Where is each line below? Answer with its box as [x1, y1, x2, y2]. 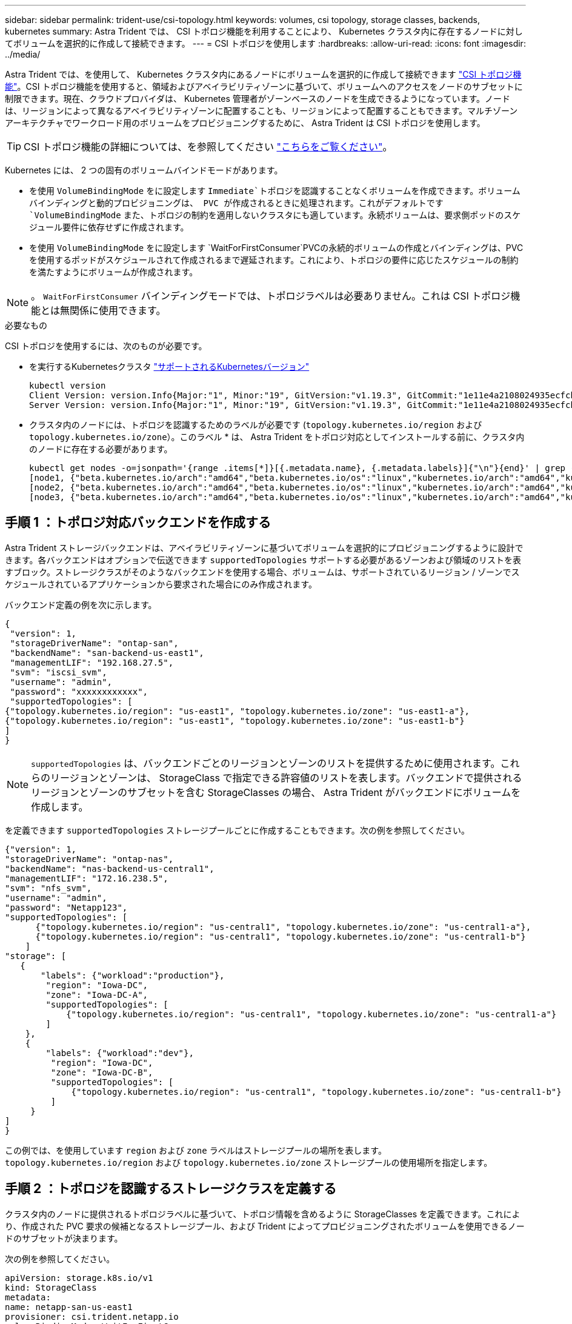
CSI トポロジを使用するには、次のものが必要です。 [5, 341, 207, 351]
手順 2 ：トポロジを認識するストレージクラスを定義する [5, 1181, 337, 1197]
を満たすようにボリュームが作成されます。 [29, 267, 198, 277]
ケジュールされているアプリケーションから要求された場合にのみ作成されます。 [5, 578, 317, 589]
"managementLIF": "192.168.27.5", [10, 657, 174, 667]
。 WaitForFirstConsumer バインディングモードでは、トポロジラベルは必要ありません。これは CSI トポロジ [31, 290, 511, 302]
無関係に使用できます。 [60, 304, 166, 316]
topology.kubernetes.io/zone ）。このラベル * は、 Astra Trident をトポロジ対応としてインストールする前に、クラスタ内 [29, 432, 525, 442]
